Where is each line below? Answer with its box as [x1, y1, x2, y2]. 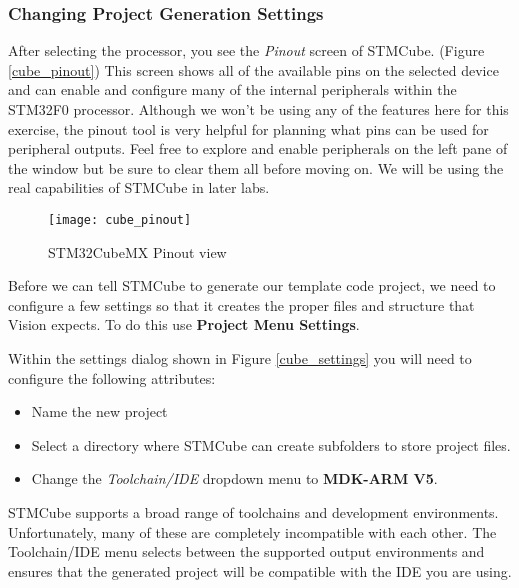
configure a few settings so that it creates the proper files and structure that [8, 294, 475, 315]
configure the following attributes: [8, 367, 216, 388]
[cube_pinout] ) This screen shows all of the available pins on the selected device [8, 59, 499, 80]
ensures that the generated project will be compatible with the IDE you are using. [8, 560, 512, 581]
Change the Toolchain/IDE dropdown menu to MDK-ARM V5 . [31, 468, 438, 489]
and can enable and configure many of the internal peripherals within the [8, 79, 457, 100]
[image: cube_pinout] [48, 212, 192, 227]
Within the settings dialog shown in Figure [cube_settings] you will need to [8, 348, 472, 368]
